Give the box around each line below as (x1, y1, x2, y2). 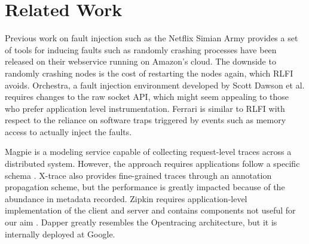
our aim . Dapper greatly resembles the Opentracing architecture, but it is (5, 216, 277, 228)
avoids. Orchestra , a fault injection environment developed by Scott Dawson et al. (5, 78, 305, 91)
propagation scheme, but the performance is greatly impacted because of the (5, 181, 285, 193)
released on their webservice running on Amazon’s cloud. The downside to (5, 55, 276, 68)
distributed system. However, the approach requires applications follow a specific (5, 157, 300, 170)
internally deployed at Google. (5, 227, 115, 240)
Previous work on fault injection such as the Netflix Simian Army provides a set (5, 32, 298, 44)
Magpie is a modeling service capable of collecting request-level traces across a (5, 145, 292, 158)
